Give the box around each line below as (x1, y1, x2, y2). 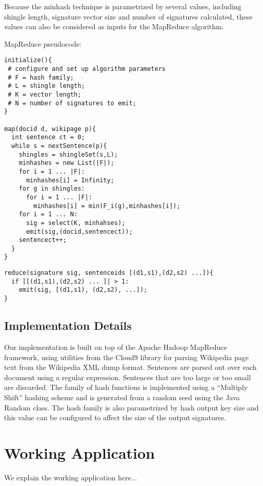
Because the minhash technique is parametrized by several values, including (4, 1, 241, 11)
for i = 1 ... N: (18, 211, 78, 218)
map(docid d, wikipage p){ (4, 125, 96, 133)
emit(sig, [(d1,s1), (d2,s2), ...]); (18, 286, 148, 294)
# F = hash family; (8, 73, 74, 81)
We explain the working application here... (4, 472, 137, 482)
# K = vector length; (8, 91, 82, 98)
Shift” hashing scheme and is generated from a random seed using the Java (4, 391, 240, 402)
